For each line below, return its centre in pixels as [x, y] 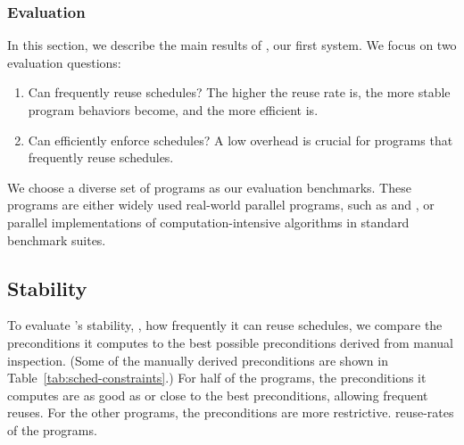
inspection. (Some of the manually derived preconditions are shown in [198, 360]
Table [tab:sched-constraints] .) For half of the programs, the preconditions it [217, 378]
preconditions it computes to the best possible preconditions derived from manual [230, 342]
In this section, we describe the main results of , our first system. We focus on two [232, 45]
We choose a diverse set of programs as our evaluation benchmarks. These [209, 187]
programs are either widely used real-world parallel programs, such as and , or [221, 205]
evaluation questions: [64, 62]
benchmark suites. [57, 239]
